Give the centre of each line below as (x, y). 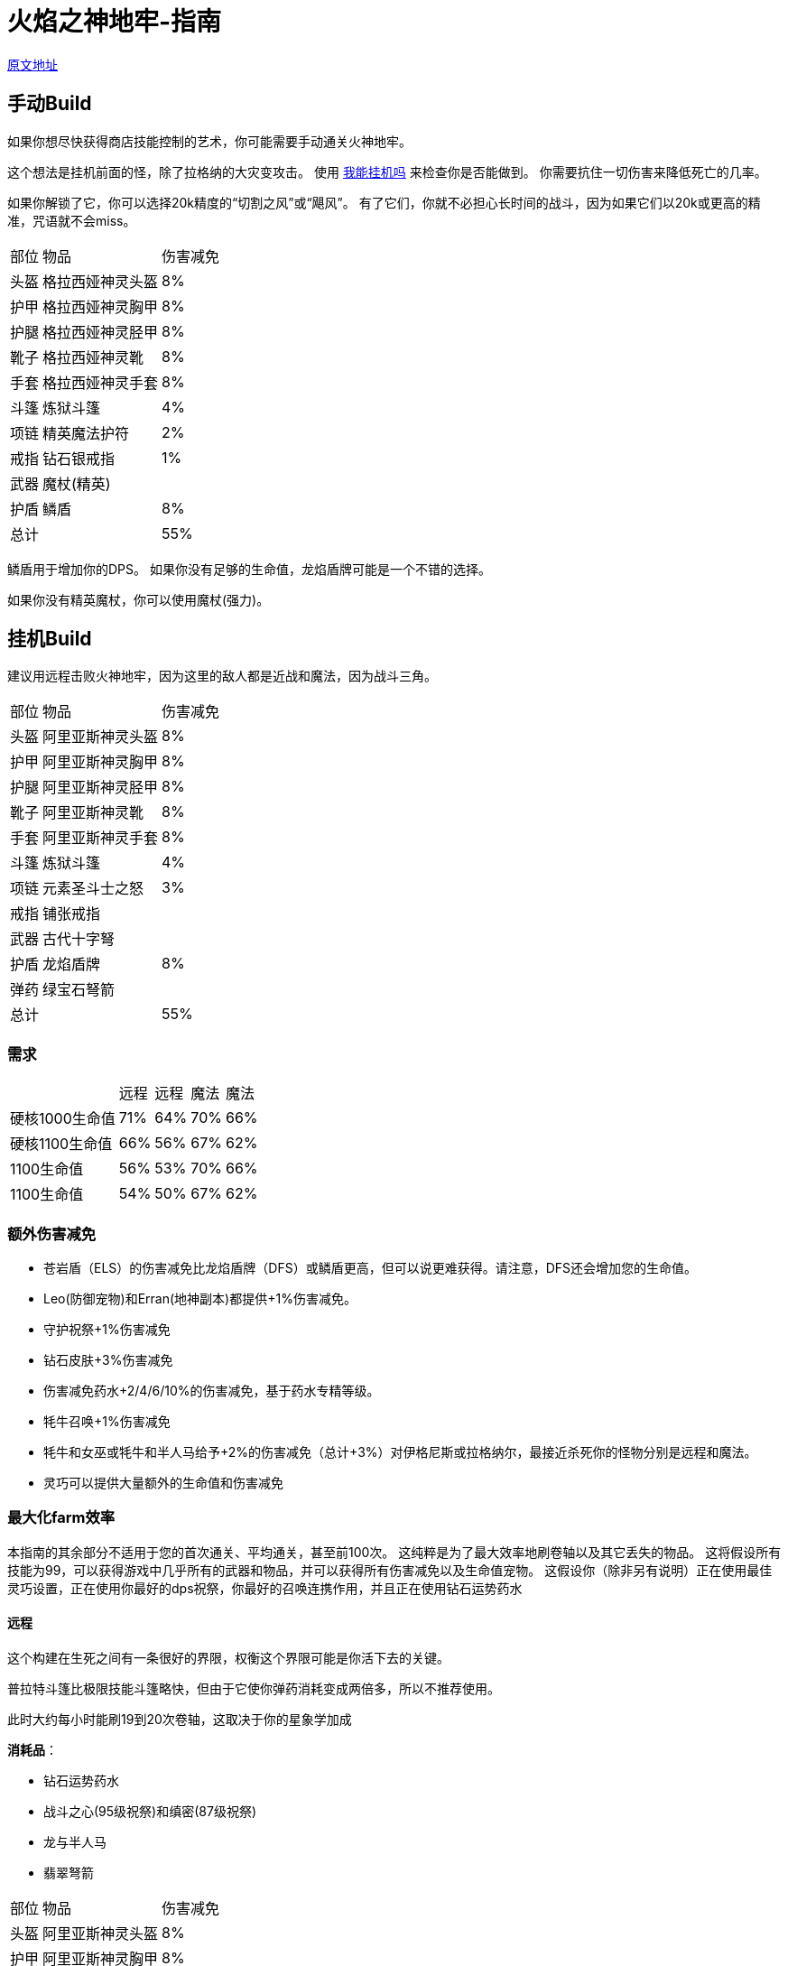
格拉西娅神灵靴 (93, 357)
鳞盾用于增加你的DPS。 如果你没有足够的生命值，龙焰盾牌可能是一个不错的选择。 (249, 569)
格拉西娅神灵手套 (101, 382)
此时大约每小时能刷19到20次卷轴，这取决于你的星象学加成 (180, 1719)
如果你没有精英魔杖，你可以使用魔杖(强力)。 (139, 599)
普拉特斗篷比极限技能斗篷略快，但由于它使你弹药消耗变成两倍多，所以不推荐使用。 (254, 1688)
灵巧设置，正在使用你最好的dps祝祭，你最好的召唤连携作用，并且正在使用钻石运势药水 (265, 1588)
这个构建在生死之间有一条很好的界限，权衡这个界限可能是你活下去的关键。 (228, 1657)
